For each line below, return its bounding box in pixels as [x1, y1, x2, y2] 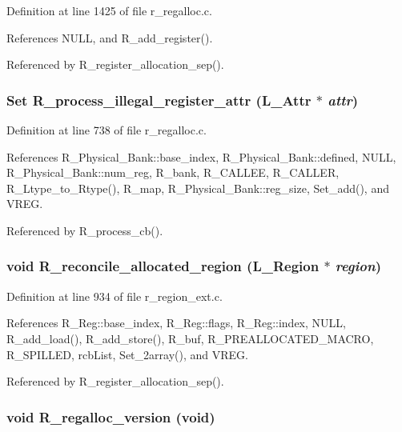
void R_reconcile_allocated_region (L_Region [6, 256, 320, 276]
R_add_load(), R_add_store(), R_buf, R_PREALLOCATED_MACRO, [6, 330, 374, 346]
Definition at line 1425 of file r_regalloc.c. [6, 2, 212, 18]
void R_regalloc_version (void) [6, 406, 215, 426]
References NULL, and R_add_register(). [6, 29, 213, 46]
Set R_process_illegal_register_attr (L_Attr [6, 90, 312, 110]
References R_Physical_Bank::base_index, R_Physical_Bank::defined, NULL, [6, 148, 396, 165]
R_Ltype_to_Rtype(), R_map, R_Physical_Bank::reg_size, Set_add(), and [6, 179, 389, 196]
